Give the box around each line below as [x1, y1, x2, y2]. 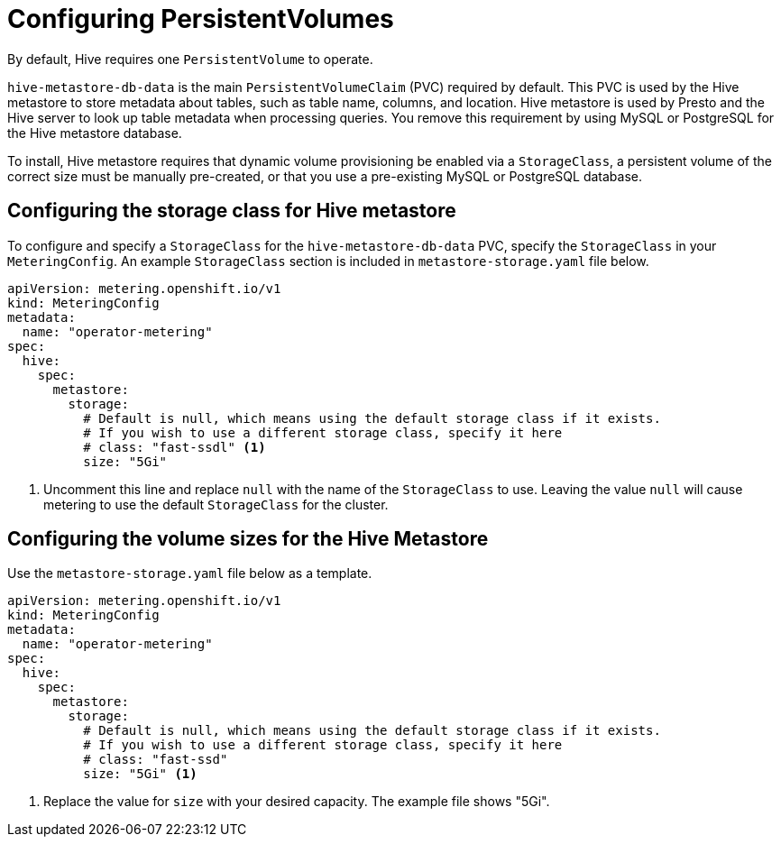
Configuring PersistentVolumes [7, 4, 394, 34]
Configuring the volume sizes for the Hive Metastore [7, 527, 489, 551]
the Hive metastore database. [7, 124, 182, 141]
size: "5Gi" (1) [83, 766, 198, 782]
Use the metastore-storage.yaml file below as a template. [7, 565, 372, 582]
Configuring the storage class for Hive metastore [7, 199, 456, 223]
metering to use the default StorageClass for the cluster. [43, 496, 389, 512]
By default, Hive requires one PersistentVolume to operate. [7, 50, 373, 67]
